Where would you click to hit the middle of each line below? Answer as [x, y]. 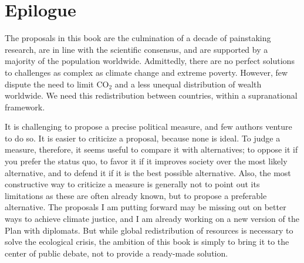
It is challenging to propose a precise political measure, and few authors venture [148, 127]
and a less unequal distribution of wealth [188, 84]
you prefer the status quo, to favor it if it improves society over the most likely [146, 161]
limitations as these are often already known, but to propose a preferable [136, 195]
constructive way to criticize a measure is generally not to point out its [132, 184]
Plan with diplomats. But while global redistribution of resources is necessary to [149, 230]
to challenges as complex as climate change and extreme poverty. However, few [146, 72]
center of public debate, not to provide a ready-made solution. [116, 253]
